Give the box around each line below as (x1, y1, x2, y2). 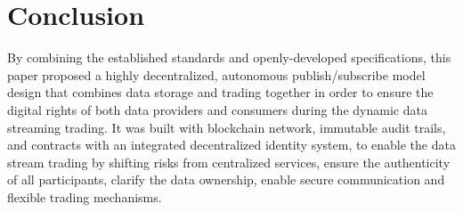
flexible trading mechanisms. (7, 187, 162, 206)
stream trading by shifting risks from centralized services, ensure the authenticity (7, 152, 451, 171)
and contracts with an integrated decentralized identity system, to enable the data (7, 135, 456, 154)
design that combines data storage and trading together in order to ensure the (7, 83, 434, 102)
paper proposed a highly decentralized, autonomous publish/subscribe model (7, 65, 426, 84)
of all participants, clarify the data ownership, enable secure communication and (7, 170, 445, 189)
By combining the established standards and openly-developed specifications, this (7, 48, 451, 67)
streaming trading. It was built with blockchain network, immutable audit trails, (7, 118, 446, 136)
